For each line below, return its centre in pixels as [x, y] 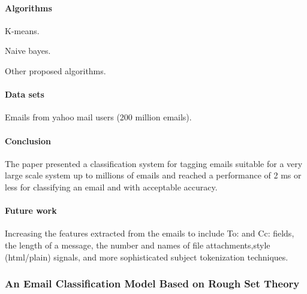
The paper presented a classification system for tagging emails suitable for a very [154, 163]
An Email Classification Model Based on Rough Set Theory [152, 284]
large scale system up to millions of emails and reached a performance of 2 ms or [153, 175]
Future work [31, 210]
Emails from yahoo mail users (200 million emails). [98, 117]
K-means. [22, 30]
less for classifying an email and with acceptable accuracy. [111, 187]
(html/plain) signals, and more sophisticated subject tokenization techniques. [147, 257]
